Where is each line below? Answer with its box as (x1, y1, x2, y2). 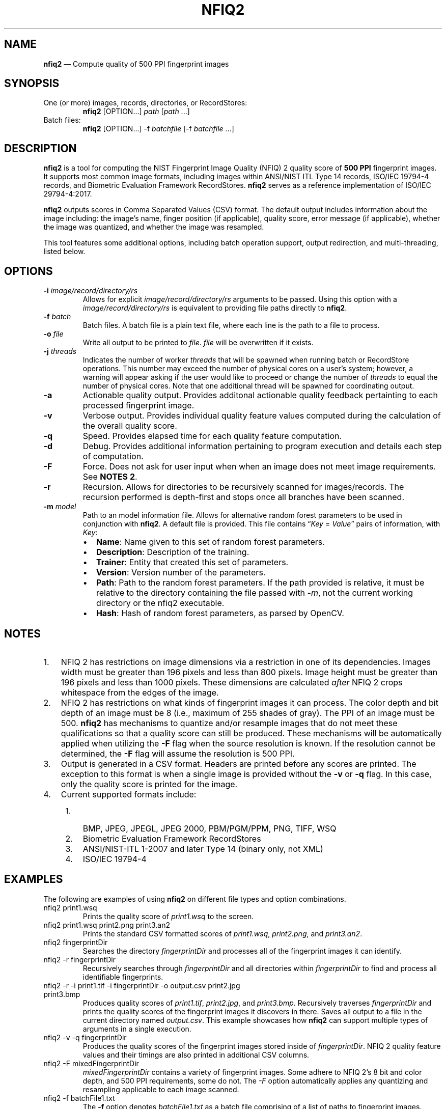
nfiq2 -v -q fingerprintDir (43, 1033, 127, 1042)
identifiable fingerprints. (82, 972, 163, 981)
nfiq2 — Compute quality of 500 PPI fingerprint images (43, 59, 229, 68)
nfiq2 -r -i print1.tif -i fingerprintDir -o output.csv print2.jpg (43, 981, 240, 990)
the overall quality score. (82, 421, 177, 431)
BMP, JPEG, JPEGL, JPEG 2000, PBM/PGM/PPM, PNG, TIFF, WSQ (82, 823, 337, 834)
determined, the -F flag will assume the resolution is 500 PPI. (61, 748, 295, 759)
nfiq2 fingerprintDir (43, 937, 108, 947)
